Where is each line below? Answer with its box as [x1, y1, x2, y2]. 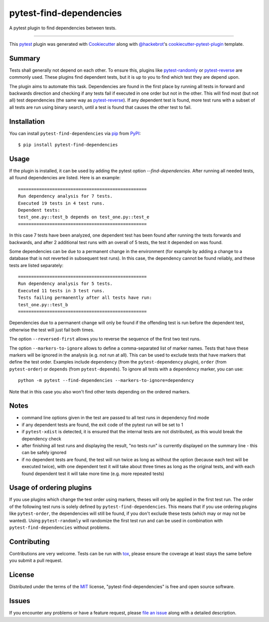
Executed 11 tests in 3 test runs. [18, 288, 105, 293]
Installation [9, 117, 45, 125]
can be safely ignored [21, 450, 67, 456]
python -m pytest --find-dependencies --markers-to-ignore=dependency [18, 377, 194, 383]
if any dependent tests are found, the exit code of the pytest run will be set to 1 [21, 421, 183, 428]
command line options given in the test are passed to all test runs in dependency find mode [21, 415, 209, 421]
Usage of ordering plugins [9, 484, 92, 492]
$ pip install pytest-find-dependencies [18, 142, 118, 148]
